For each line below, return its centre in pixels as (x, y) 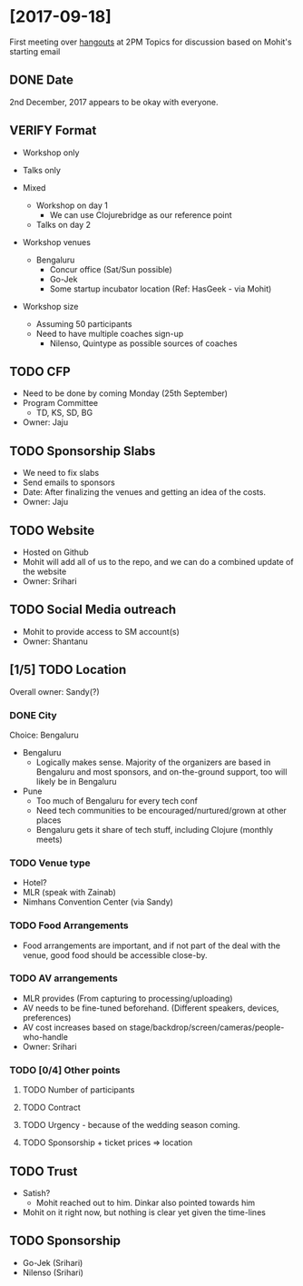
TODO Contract (52, 1108)
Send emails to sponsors (68, 482)
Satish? (36, 1192)
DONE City (33, 715)
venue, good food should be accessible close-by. (115, 955)
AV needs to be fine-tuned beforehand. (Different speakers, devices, (151, 1008)
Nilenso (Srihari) (53, 1272)
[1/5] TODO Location (68, 670)
